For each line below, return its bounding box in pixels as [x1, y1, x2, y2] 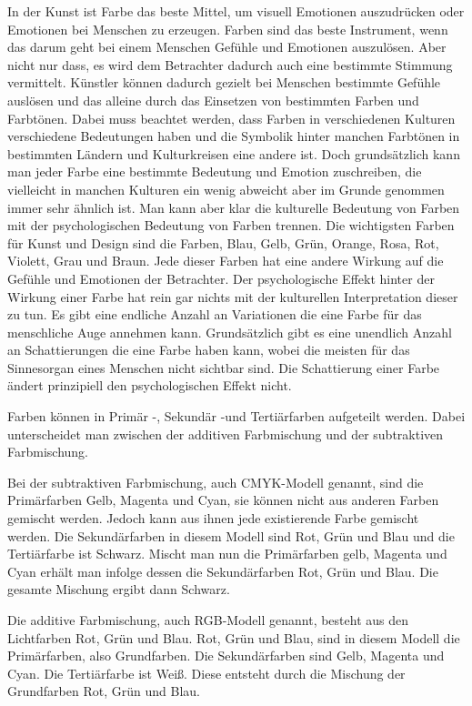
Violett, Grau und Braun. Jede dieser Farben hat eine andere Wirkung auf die [7, 251, 444, 270]
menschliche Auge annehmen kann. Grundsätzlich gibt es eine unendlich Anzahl [7, 322, 452, 341]
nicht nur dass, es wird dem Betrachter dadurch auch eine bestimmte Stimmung [7, 55, 453, 74]
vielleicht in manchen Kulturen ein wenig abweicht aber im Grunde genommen [7, 179, 445, 198]
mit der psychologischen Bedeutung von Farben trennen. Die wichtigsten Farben [7, 216, 455, 235]
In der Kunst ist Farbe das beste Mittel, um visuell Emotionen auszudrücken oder [7, 2, 465, 20]
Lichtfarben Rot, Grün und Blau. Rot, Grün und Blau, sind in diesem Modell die [7, 628, 460, 647]
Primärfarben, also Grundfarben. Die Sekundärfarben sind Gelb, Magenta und [7, 646, 445, 665]
